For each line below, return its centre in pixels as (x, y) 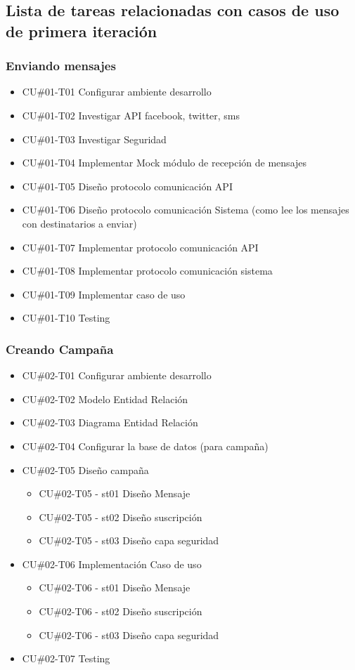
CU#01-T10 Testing (66, 318)
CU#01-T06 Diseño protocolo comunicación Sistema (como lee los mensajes (186, 210)
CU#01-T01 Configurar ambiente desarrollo (117, 92)
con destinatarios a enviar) (79, 223)
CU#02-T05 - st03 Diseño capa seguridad (129, 540)
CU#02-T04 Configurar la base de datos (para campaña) (145, 446)
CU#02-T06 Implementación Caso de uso (112, 564)
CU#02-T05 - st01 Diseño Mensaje (115, 493)
